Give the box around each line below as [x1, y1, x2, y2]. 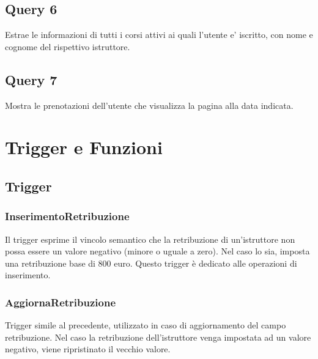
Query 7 [5, 70, 57, 89]
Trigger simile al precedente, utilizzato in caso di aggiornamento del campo [5, 319, 286, 331]
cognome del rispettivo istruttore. [5, 40, 130, 53]
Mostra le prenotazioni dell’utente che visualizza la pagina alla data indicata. [5, 98, 294, 111]
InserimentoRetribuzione [5, 209, 130, 224]
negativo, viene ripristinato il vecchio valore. [5, 342, 171, 355]
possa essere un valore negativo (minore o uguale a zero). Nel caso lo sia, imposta [5, 245, 310, 257]
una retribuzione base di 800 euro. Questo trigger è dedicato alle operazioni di [5, 256, 297, 269]
